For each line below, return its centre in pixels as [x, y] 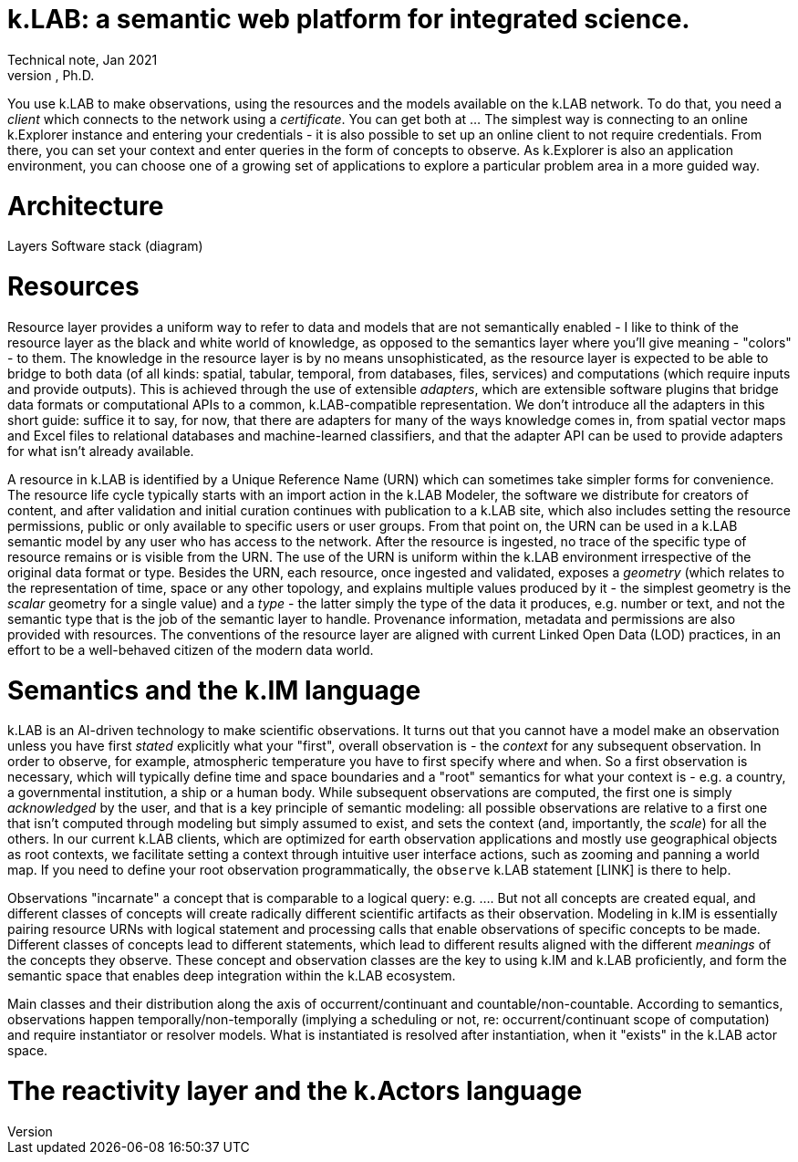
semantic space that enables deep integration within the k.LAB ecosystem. [232, 976]
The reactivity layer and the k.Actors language [295, 1091]
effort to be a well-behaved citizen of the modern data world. [191, 649]
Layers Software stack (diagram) [105, 246]
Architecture [86, 206]
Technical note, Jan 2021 [83, 59]
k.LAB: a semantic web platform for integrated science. [349, 19]
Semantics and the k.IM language [214, 690]
